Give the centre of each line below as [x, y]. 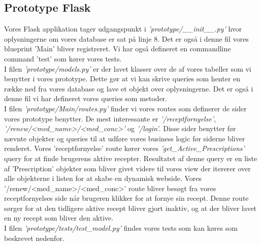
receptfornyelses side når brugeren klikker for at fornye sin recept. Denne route [126, 198]
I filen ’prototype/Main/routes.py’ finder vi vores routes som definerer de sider [125, 108]
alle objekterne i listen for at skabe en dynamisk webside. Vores [103, 178]
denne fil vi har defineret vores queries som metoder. [86, 98]
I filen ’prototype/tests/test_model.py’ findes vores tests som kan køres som [121, 228]
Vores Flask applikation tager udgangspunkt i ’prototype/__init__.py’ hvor [123, 29]
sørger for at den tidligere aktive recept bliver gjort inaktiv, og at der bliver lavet [130, 208]
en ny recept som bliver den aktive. [59, 218]
